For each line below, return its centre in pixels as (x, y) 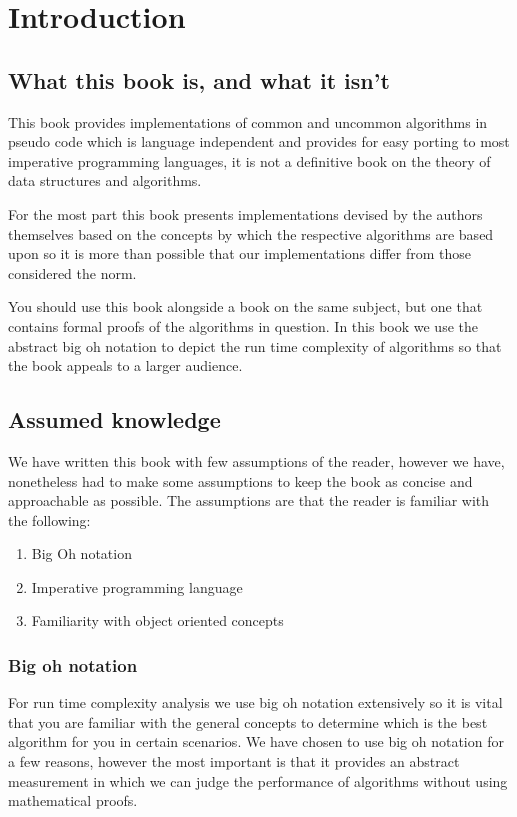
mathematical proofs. (73, 800)
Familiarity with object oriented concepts (157, 620)
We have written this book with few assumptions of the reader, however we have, (256, 460)
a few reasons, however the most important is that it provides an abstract (234, 761)
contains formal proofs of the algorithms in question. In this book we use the (243, 325)
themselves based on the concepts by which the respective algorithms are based (251, 233)
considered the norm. (72, 272)
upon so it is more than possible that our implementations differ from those (240, 253)
